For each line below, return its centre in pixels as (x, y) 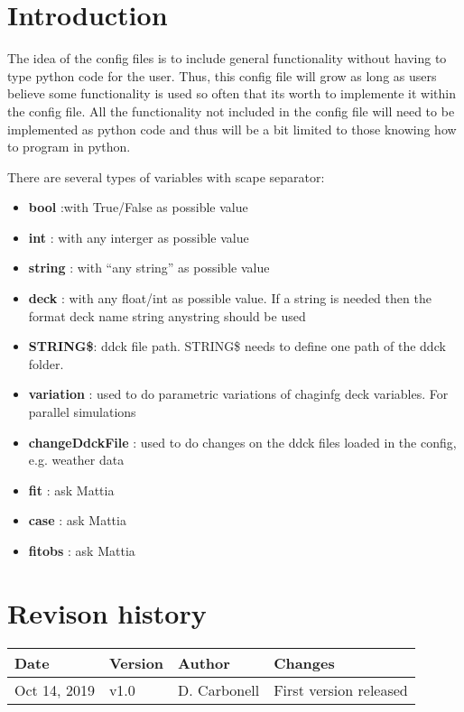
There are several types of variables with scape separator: (166, 176)
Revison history (107, 612)
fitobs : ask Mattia (82, 550)
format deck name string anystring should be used (167, 315)
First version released (341, 689)
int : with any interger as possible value (139, 237)
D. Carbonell (219, 689)
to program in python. (69, 147)
